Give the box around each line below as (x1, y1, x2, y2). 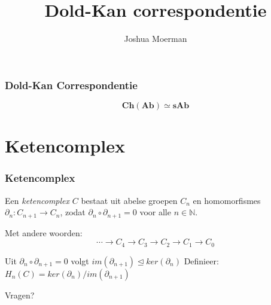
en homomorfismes (193, 194, 261, 206)
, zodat (60, 206, 86, 218)
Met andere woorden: (5, 226, 83, 239)
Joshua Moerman (124, 32, 187, 45)
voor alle (139, 206, 171, 218)
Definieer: (184, 254, 219, 267)
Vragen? (5, 288, 35, 301)
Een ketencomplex (5, 194, 70, 206)
